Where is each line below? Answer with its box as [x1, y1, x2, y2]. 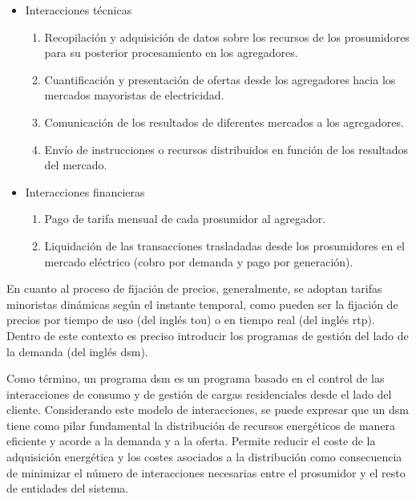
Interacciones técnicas [25, 2, 132, 18]
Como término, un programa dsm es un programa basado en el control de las [6, 370, 385, 387]
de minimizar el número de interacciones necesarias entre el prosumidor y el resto [6, 464, 406, 481]
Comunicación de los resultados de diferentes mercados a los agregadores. [44, 113, 404, 130]
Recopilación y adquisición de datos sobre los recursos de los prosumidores [44, 28, 410, 45]
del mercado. [44, 156, 107, 173]
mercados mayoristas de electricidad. [44, 87, 224, 103]
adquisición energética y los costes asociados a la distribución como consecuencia [6, 448, 402, 465]
